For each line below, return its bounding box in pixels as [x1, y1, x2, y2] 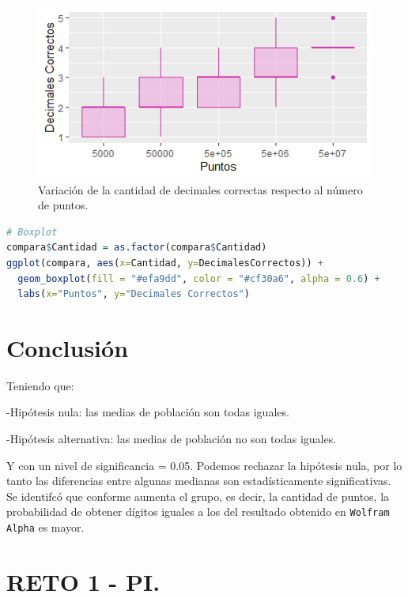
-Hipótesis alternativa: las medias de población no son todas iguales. [6, 431, 337, 447]
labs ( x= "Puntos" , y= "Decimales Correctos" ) [17, 288, 250, 300]
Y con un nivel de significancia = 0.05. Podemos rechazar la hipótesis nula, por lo [6, 457, 402, 473]
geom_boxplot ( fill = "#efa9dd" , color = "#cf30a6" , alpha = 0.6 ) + [17, 273, 380, 284]
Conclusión [6, 331, 129, 363]
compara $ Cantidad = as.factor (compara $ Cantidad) [6, 242, 267, 254]
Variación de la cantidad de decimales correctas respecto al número [38, 181, 363, 197]
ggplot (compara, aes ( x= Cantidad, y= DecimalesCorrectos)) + [6, 257, 323, 269]
